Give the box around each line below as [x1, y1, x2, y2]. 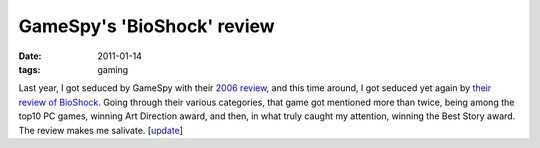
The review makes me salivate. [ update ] [18, 124, 184, 136]
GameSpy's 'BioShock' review [18, 15, 275, 37]
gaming [97, 63, 129, 75]
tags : [18, 63, 41, 75]
